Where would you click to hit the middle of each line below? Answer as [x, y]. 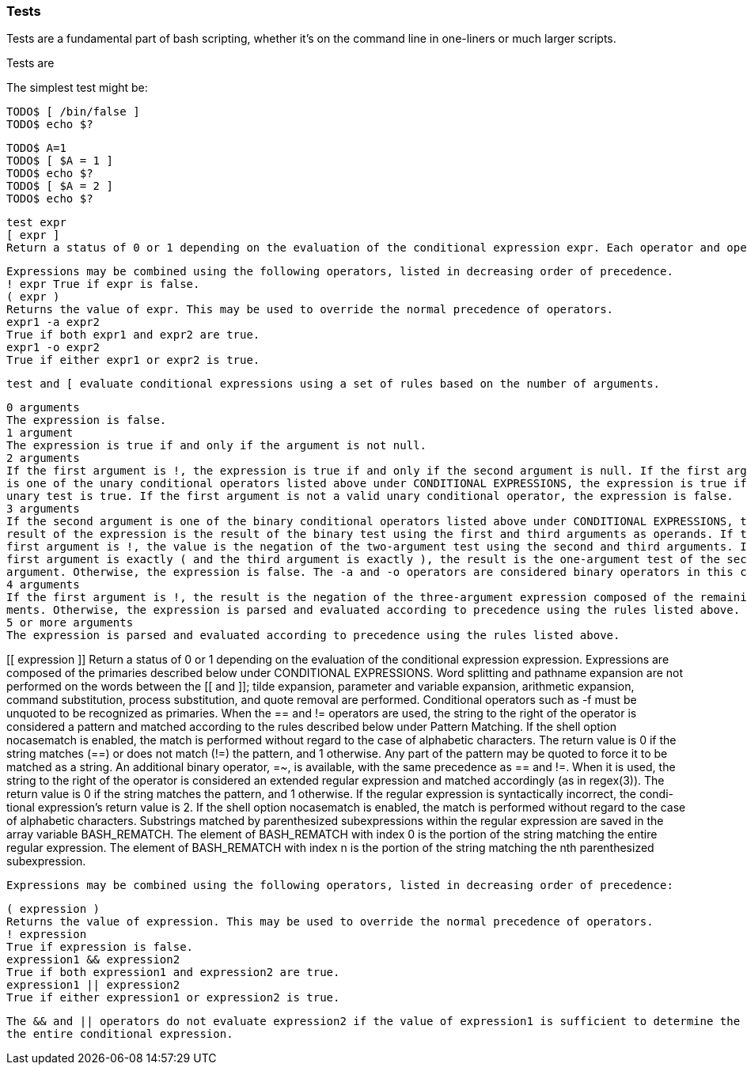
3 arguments [43, 509]
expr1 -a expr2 [53, 322]
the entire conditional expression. [120, 1034]
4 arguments [43, 585]
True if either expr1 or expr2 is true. [133, 360]
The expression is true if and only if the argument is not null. [217, 446]
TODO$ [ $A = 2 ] [60, 186]
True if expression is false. [100, 947]
